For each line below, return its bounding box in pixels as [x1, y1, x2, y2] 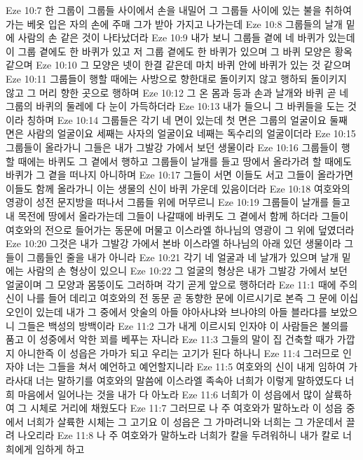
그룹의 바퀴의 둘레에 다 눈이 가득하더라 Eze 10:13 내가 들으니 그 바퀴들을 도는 [6, 99, 345, 113]
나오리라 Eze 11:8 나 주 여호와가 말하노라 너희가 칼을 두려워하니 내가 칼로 [18, 428, 340, 442]
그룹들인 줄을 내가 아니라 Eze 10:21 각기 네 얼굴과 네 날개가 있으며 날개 [27, 249, 339, 264]
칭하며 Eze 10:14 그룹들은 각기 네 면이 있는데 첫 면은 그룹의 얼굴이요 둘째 [27, 112, 348, 127]
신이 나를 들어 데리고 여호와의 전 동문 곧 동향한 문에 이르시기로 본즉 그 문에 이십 [6, 291, 359, 305]
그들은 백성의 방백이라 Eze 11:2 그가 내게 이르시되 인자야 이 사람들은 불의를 [18, 318, 349, 333]
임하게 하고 [36, 442, 85, 456]
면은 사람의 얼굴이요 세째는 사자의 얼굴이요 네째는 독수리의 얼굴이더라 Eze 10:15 [6, 126, 356, 141]
